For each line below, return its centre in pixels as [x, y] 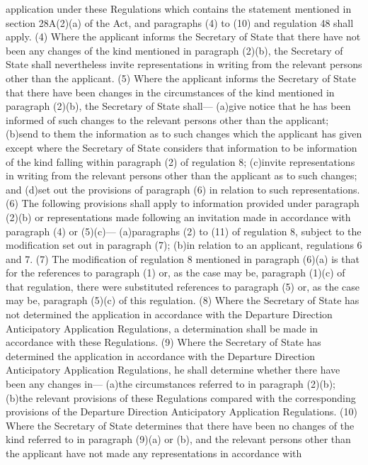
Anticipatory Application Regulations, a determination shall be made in [162, 328]
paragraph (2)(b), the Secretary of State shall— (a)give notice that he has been [178, 106]
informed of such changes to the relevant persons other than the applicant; [167, 119]
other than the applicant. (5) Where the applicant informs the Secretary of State [181, 78]
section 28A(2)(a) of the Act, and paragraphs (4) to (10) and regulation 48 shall [180, 22]
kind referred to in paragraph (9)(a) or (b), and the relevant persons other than [178, 439]
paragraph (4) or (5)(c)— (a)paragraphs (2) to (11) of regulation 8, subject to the [184, 231]
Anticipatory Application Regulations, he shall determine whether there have [173, 370]
